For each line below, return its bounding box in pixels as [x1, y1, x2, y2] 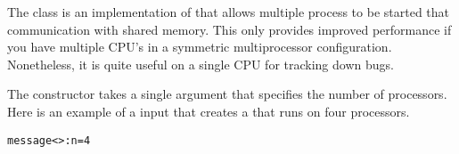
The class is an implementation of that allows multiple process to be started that [7, 3, 450, 20]
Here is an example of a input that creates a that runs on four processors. [7, 101, 410, 120]
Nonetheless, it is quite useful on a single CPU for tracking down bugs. [7, 54, 394, 73]
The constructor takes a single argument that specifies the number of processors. [7, 85, 447, 103]
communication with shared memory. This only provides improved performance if [7, 20, 452, 38]
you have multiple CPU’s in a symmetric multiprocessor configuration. [7, 37, 392, 56]
